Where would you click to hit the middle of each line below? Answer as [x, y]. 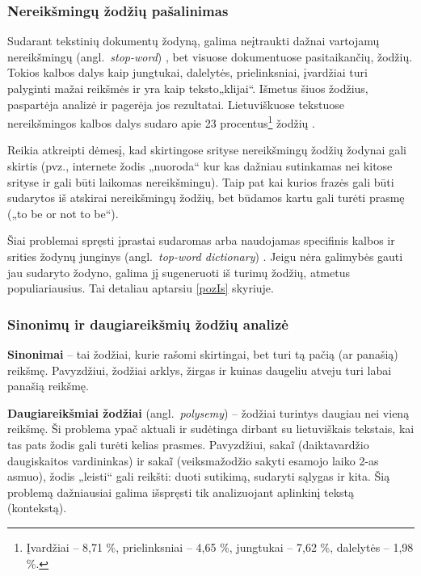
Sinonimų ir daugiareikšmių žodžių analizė [148, 324]
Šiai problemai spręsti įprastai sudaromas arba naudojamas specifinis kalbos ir [201, 240]
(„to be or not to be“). [63, 213]
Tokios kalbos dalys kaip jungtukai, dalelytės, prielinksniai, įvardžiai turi [187, 72]
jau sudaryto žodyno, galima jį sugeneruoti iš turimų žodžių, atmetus [179, 272]
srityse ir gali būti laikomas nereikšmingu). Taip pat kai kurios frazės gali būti [201, 181]
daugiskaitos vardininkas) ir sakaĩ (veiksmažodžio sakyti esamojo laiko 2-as [193, 460]
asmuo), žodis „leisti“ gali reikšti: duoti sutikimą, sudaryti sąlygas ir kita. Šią [199, 476]
